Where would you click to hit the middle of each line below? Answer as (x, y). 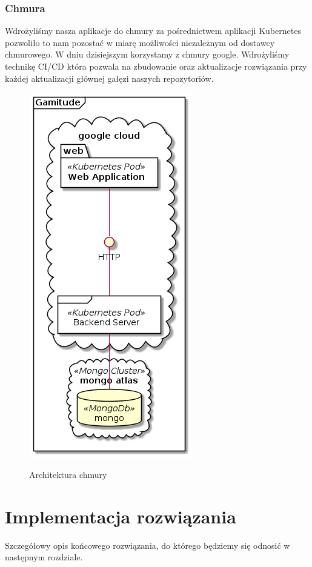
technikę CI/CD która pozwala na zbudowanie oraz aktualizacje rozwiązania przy (156, 66)
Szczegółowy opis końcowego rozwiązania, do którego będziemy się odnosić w (148, 545)
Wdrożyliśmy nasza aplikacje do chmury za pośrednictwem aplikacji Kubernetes (153, 31)
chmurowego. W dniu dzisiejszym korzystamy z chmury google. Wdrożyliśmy (147, 54)
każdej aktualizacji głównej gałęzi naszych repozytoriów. (109, 78)
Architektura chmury (68, 474)
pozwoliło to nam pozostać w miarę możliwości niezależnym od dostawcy (140, 42)
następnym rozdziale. (44, 557)
